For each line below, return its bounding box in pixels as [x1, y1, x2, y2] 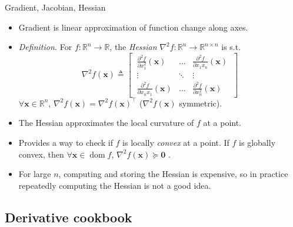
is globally [239, 136, 276, 148]
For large [18, 168, 51, 180]
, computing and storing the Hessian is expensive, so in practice [58, 168, 288, 180]
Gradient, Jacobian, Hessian [5, 1, 106, 13]
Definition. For [18, 41, 72, 53]
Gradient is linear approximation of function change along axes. [18, 21, 248, 33]
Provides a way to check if [18, 136, 113, 148]
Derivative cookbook [5, 208, 132, 226]
